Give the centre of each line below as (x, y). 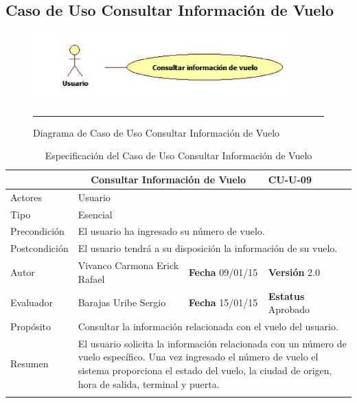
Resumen (30, 364)
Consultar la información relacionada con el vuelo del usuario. (208, 326)
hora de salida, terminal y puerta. (149, 383)
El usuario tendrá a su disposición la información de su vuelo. (208, 248)
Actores (26, 197)
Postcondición (39, 248)
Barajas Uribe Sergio (122, 302)
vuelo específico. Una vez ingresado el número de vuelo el (198, 357)
